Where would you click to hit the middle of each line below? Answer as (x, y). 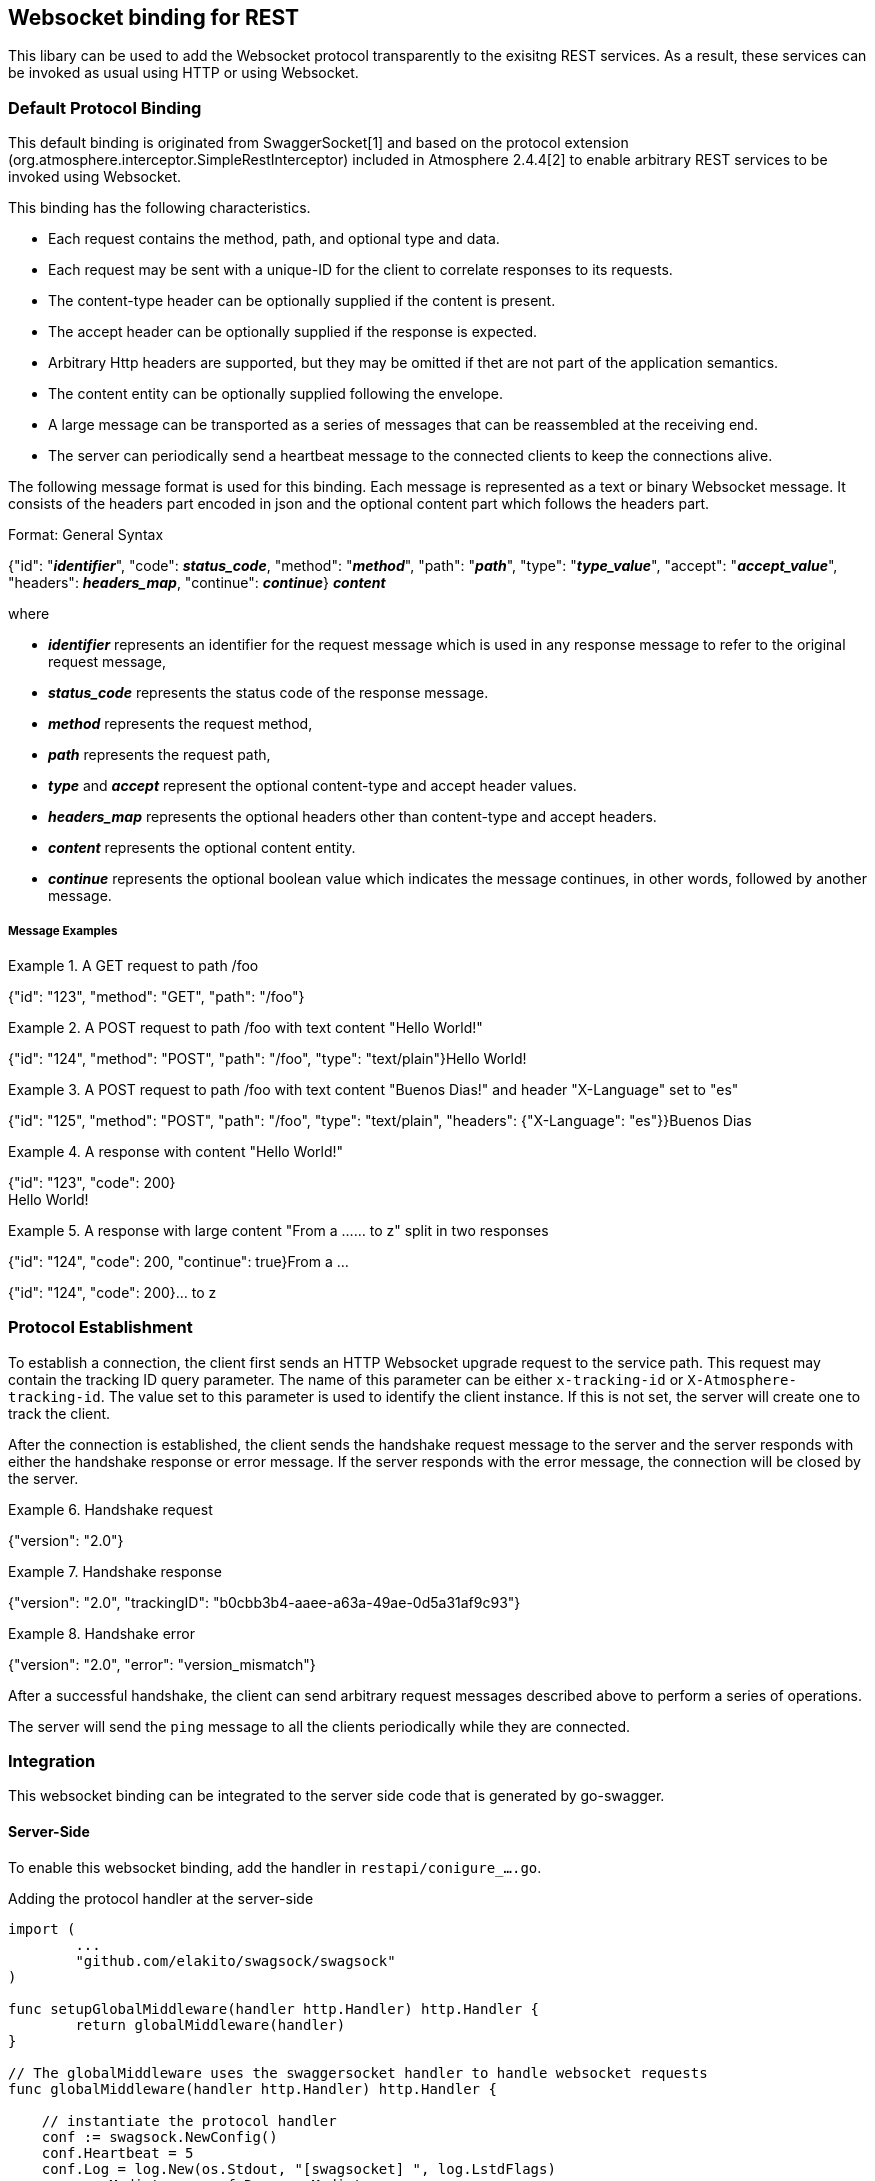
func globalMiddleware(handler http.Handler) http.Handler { (252, 2088)
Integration (52, 1761)
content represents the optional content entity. (202, 848)
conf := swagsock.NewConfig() (159, 2136)
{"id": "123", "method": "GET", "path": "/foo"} (156, 996)
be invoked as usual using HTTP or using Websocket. (183, 73)
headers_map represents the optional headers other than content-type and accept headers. (352, 817)
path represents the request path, (159, 755)
